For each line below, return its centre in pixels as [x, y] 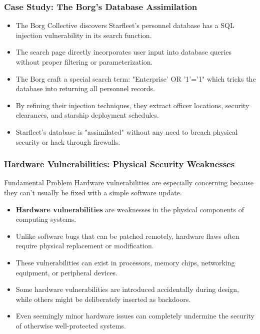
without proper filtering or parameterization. [84, 62]
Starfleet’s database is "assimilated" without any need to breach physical [126, 131]
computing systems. [46, 219]
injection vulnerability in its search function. [84, 35]
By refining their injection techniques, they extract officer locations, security [132, 105]
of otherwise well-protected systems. [71, 325]
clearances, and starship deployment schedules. [87, 115]
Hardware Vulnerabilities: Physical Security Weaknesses [119, 164]
